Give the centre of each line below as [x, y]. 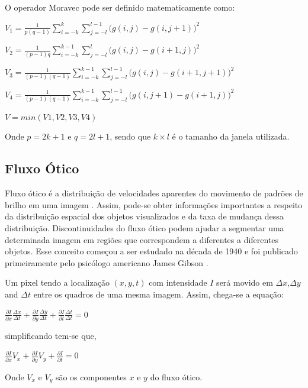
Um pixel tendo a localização [57, 282]
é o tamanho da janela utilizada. [231, 136]
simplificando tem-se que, [51, 335]
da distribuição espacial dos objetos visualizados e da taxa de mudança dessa [144, 216]
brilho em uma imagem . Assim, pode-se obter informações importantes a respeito [154, 204]
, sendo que [130, 136]
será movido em [245, 282]
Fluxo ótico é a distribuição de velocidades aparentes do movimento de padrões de [154, 193]
